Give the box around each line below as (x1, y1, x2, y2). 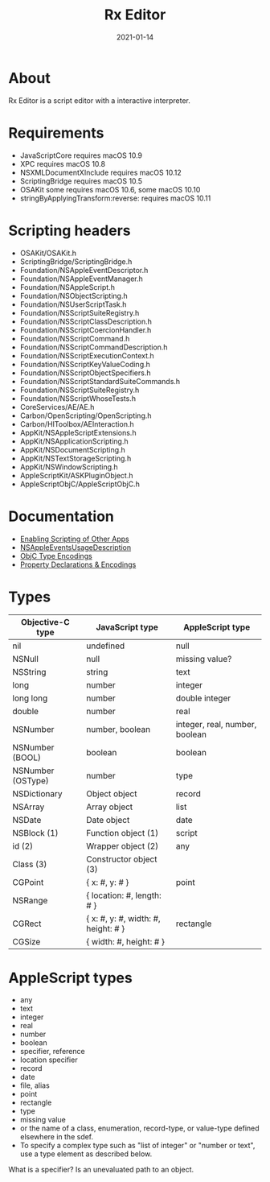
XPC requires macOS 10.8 (19, 159, 106, 168)
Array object (85, 801, 133, 812)
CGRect (12, 918, 42, 929)
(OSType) (12, 775, 50, 787)
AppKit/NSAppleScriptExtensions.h (19, 428, 137, 437)
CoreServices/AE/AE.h (19, 402, 95, 411)
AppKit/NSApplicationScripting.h (19, 436, 129, 446)
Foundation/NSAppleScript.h (19, 282, 115, 291)
